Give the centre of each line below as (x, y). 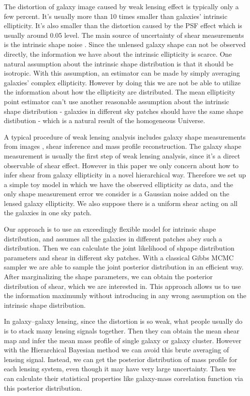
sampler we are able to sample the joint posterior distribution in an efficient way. (124, 267)
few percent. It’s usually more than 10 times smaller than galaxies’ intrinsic (116, 16)
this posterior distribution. (43, 388)
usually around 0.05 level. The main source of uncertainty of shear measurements (124, 35)
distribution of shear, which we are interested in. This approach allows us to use (122, 286)
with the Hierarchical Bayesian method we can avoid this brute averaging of (117, 350)
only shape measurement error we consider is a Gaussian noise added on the (117, 194)
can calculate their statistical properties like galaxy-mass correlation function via (124, 378)
